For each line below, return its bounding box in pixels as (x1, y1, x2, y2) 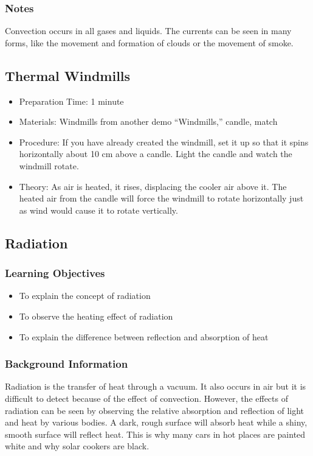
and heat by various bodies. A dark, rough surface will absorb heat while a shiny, (5, 416, 308, 429)
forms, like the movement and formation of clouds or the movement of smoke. (5, 36, 294, 49)
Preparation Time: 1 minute (19, 94, 124, 107)
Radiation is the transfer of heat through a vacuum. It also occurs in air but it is (5, 380, 306, 393)
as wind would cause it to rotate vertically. (19, 203, 178, 216)
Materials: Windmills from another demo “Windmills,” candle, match (19, 115, 278, 128)
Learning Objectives (5, 265, 105, 281)
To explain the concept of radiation (19, 289, 151, 302)
